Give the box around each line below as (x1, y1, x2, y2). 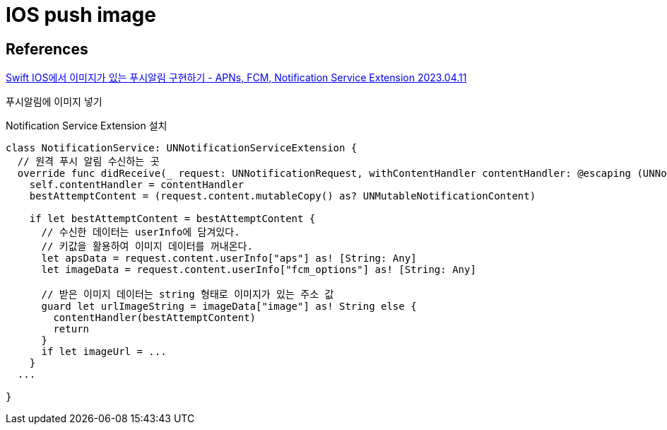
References (6, 40, 88, 58)
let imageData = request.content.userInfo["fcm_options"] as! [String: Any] (41, 264, 476, 276)
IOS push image (6, 3, 156, 27)
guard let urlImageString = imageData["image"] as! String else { (41, 301, 417, 313)
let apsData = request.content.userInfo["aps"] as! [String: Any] (41, 252, 417, 265)
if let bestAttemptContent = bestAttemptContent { (29, 213, 316, 225)
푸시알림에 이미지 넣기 (6, 95, 102, 108)
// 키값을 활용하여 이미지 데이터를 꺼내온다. (41, 240, 253, 252)
